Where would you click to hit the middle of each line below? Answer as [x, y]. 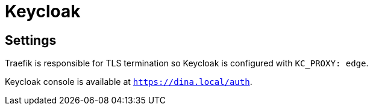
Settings [31, 40]
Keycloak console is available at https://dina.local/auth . [129, 82]
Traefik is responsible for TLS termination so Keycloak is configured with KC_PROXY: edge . [187, 63]
